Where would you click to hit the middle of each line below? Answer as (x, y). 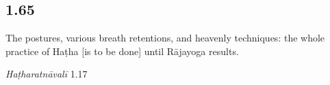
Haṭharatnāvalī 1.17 (47, 74)
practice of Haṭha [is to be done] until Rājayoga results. (122, 51)
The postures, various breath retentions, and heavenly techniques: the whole (165, 38)
